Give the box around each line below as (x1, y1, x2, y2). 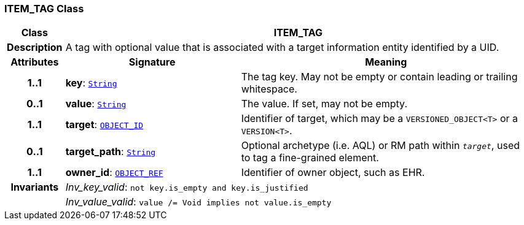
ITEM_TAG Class (4, 2, 84, 15)
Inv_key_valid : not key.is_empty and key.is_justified (65, 181, 308, 194)
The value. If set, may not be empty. (241, 97, 408, 110)
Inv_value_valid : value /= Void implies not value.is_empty (65, 196, 332, 208)
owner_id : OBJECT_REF (65, 166, 163, 179)
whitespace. (241, 83, 297, 96)
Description (7, 41, 63, 54)
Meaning (365, 56, 407, 69)
